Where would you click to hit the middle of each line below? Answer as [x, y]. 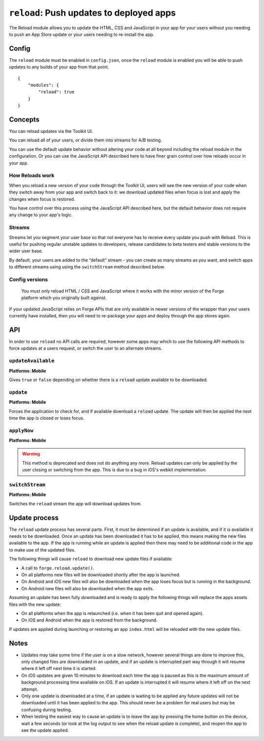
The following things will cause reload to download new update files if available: [91, 559]
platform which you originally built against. [64, 298]
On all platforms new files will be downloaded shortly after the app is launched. [101, 575]
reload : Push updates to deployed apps [92, 13]
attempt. [30, 689]
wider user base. [26, 251]
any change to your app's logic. [41, 215]
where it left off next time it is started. [59, 669]
